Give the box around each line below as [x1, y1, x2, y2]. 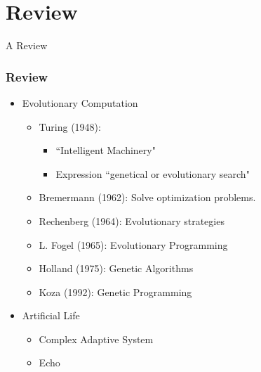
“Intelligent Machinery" [55, 143, 156, 158]
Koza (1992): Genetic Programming [39, 284, 192, 299]
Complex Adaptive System [39, 331, 154, 346]
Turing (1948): [39, 119, 101, 134]
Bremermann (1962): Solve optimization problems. [39, 190, 256, 205]
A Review [6, 38, 48, 53]
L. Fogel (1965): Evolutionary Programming [39, 237, 228, 252]
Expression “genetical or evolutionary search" [55, 166, 250, 181]
